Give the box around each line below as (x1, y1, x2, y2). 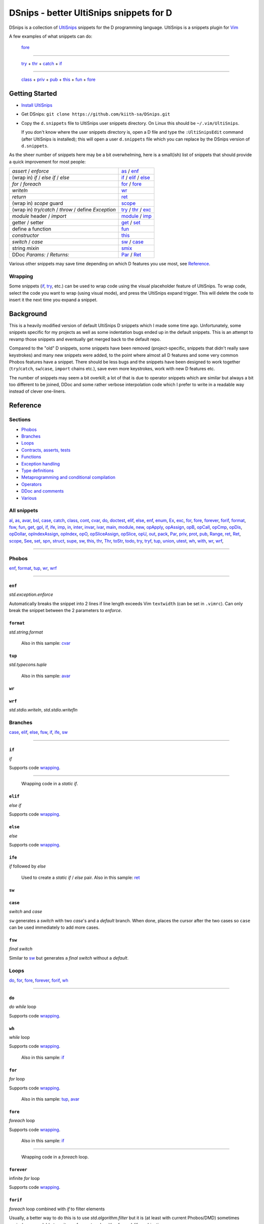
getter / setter (12, 219, 44, 226)
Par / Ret (121, 251, 141, 258)
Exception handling (21, 461, 60, 467)
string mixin (12, 245, 39, 252)
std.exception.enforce (9, 591, 53, 597)
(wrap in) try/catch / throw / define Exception (12, 206, 116, 213)
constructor (12, 232, 39, 239)
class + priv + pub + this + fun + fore (21, 76, 96, 83)
